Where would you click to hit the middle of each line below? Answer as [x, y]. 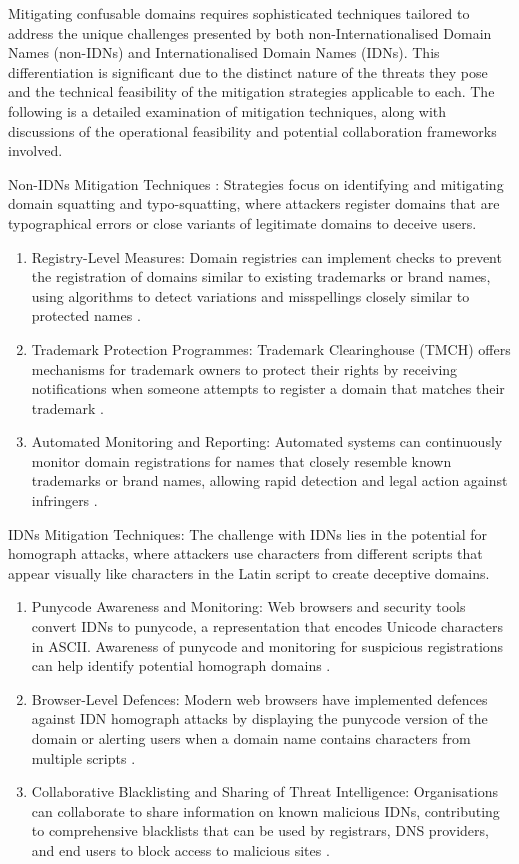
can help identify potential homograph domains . [181, 665]
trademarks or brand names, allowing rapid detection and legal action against [269, 480]
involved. [35, 150]
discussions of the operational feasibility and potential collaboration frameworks [252, 130]
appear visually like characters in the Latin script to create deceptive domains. [249, 572]
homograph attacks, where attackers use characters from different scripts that [245, 553]
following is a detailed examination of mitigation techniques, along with [227, 110]
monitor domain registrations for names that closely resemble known [241, 460]
